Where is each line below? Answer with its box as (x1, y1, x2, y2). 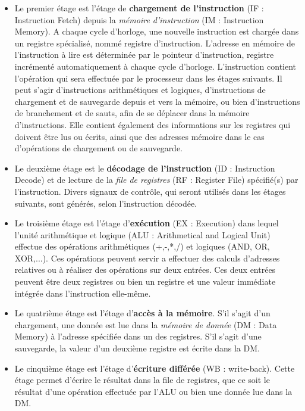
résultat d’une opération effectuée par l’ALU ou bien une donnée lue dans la (14, 385, 293, 397)
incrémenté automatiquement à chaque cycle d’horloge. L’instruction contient (14, 60, 297, 72)
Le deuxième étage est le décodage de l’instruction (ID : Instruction (14, 161, 275, 174)
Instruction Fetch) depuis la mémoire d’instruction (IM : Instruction (14, 13, 264, 26)
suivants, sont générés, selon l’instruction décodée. (14, 197, 197, 209)
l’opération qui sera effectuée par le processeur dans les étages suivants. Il (14, 71, 282, 84)
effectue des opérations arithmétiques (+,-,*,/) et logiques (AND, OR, (14, 240, 270, 253)
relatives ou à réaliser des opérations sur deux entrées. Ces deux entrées (14, 263, 276, 276)
